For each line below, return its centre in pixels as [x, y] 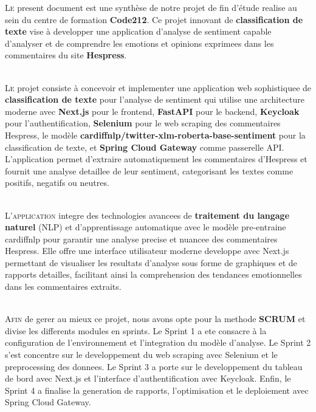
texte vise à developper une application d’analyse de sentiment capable [138, 31]
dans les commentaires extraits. [63, 287]
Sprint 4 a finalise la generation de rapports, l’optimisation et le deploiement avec [157, 390]
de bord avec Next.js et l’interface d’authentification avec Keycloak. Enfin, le [148, 378]
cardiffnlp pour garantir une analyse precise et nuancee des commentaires [141, 239]
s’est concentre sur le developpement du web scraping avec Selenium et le [141, 355]
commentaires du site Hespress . [66, 55]
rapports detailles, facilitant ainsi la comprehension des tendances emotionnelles [153, 274]
